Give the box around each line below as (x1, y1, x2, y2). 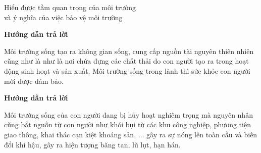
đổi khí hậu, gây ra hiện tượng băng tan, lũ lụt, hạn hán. (4, 139, 181, 149)
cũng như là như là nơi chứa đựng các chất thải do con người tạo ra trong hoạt (4, 56, 249, 66)
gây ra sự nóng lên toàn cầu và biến (146, 129, 257, 139)
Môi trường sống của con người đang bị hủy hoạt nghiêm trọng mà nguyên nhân (4, 109, 253, 120)
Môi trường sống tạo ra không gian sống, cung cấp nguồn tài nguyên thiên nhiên (4, 45, 254, 56)
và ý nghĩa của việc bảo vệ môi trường (4, 12, 123, 22)
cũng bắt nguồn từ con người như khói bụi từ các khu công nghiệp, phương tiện (4, 119, 251, 130)
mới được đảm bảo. (4, 75, 64, 86)
